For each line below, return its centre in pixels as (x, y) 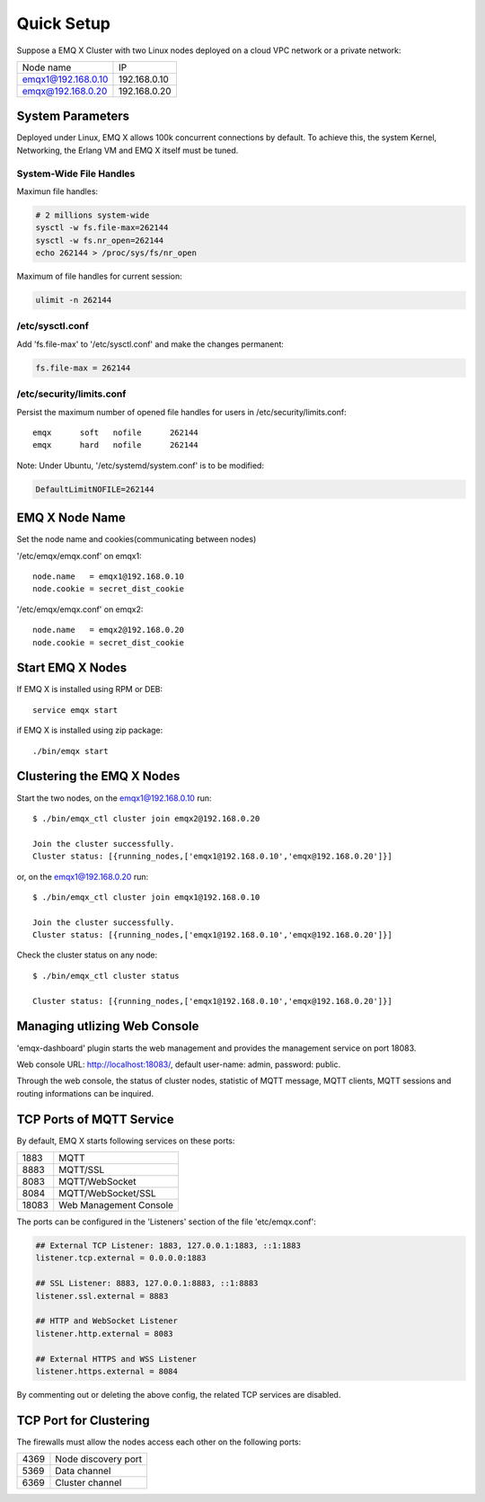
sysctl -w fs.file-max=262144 (102, 228)
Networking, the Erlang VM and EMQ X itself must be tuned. (128, 150)
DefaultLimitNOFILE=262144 (95, 489)
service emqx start (75, 710)
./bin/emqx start (71, 751)
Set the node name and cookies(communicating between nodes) (137, 539)
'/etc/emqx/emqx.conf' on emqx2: (80, 609)
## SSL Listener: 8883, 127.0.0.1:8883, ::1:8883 (147, 1284)
